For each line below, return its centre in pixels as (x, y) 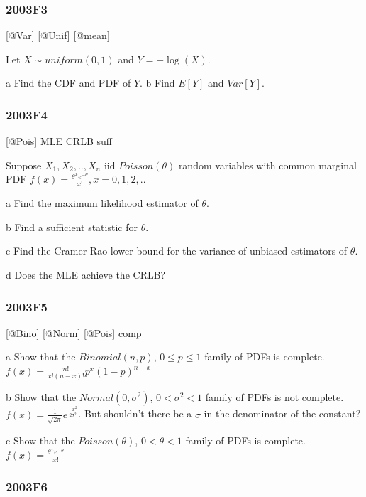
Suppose (24, 165)
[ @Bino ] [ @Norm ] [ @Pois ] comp (74, 332)
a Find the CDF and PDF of (68, 83)
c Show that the (40, 440)
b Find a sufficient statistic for (72, 226)
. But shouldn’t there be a (135, 413)
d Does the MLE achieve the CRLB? (86, 275)
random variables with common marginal (267, 165)
